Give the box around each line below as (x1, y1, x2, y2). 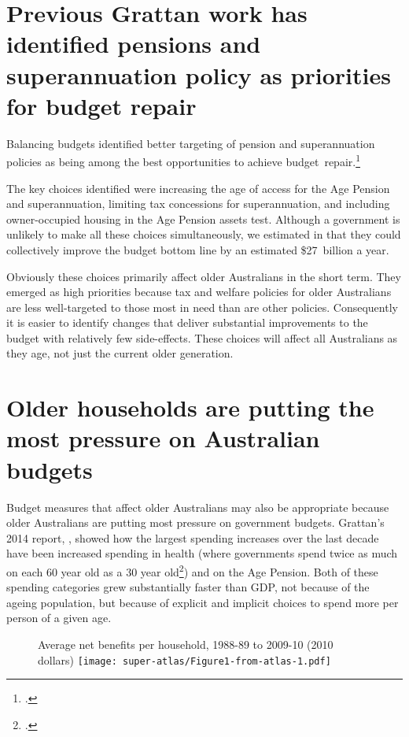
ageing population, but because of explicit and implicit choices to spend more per (6, 594, 399, 610)
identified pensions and (6, 28, 261, 60)
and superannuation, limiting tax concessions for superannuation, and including (6, 195, 390, 212)
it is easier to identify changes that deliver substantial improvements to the (6, 314, 368, 331)
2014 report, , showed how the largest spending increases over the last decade (6, 529, 379, 546)
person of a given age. (6, 609, 112, 626)
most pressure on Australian (6, 422, 320, 454)
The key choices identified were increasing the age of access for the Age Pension (6, 180, 390, 196)
